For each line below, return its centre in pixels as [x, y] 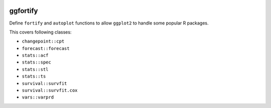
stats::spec [36, 62]
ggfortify [24, 11]
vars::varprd [38, 97]
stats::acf [35, 55]
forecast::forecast [46, 48]
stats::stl [35, 69]
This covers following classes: [40, 32]
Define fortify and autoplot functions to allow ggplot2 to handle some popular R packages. [109, 23]
